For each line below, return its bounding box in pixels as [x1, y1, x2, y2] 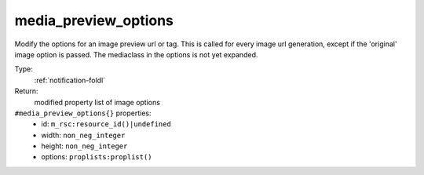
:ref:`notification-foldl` [34, 75, 106, 85]
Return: [14, 86, 38, 96]
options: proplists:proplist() [41, 152, 152, 162]
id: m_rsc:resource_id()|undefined [41, 119, 172, 129]
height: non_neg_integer [41, 141, 128, 151]
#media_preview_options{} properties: [14, 108, 152, 118]
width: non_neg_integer [41, 130, 126, 140]
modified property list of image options [34, 97, 161, 107]
